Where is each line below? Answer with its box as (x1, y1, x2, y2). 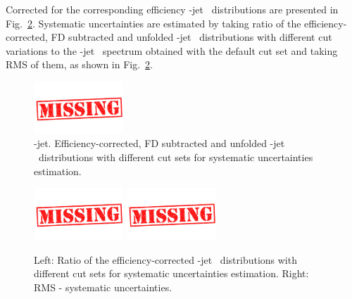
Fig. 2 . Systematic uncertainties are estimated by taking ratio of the (6, 15, 301, 30)
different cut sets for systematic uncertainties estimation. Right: (34, 266, 309, 281)
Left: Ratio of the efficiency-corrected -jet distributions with (34, 252, 297, 267)
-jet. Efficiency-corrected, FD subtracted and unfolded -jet (34, 136, 285, 151)
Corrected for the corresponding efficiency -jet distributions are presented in (6, 2, 339, 16)
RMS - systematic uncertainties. (34, 279, 172, 294)
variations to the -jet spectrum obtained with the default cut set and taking (6, 43, 338, 58)
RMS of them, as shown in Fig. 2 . (6, 57, 153, 72)
